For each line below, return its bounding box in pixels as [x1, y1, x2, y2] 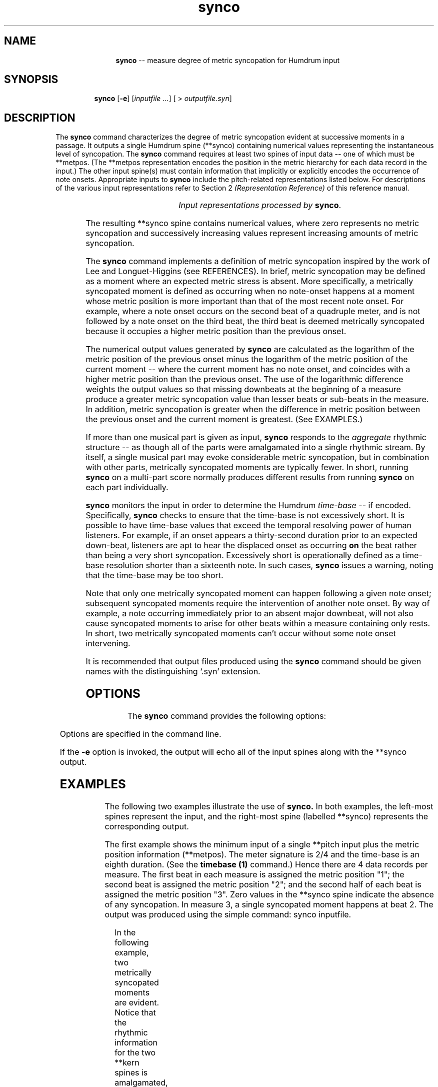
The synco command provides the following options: [127, 711, 326, 721]
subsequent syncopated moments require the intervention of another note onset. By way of [85, 598, 430, 609]
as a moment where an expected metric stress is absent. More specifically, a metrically [85, 276, 413, 287]
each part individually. [85, 482, 168, 493]
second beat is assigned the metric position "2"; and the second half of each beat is [104, 879, 421, 889]
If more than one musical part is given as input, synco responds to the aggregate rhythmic [85, 432, 426, 443]
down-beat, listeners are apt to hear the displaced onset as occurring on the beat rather [85, 540, 417, 551]
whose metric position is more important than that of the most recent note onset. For [85, 296, 404, 307]
